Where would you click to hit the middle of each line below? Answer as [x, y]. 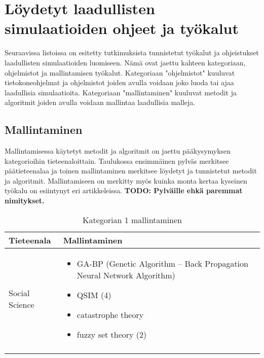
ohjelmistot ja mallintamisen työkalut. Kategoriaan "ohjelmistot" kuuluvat [120, 72]
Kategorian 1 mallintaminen [132, 220]
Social [19, 293]
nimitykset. [25, 201]
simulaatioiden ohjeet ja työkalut [122, 28]
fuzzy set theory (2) [112, 334]
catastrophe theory [110, 314]
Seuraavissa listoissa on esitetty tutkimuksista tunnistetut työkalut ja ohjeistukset [132, 52]
